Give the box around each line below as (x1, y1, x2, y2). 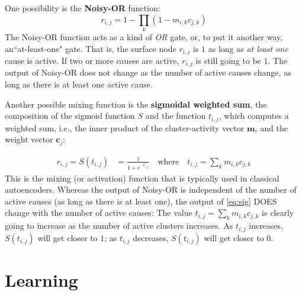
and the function (145, 109, 206, 122)
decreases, (133, 231, 169, 244)
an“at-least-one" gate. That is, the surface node (5, 42, 176, 54)
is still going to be (195, 54, 261, 66)
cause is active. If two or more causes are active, (5, 54, 179, 66)
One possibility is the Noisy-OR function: (5, 2, 160, 14)
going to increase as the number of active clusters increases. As (5, 219, 233, 232)
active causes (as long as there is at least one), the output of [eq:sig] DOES (5, 194, 277, 207)
